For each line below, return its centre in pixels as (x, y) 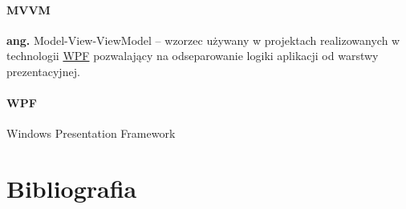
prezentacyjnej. (43, 71)
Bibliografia (72, 189)
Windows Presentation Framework (91, 133)
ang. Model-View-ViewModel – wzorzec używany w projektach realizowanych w (203, 40)
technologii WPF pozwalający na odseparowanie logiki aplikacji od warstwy (193, 56)
